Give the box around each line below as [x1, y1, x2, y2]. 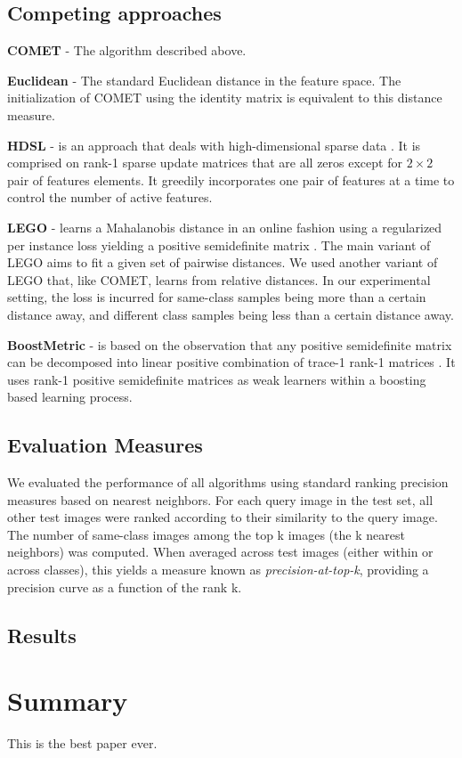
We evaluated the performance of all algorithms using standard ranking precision [7, 473, 449, 492]
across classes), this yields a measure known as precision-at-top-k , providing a [7, 560, 429, 579]
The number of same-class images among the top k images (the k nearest [7, 525, 405, 543]
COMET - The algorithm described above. [7, 41, 247, 60]
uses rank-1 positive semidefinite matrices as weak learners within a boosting [7, 370, 426, 388]
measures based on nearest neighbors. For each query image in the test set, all [7, 490, 434, 509]
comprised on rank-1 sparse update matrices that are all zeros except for [7, 153, 402, 172]
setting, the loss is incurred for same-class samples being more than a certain [7, 288, 426, 306]
